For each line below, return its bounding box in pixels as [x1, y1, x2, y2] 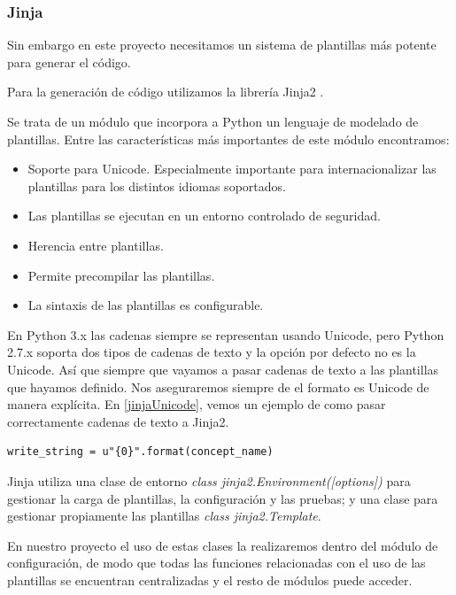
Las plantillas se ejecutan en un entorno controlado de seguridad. [27, 206, 381, 225]
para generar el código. [7, 52, 131, 71]
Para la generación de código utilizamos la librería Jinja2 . [7, 82, 324, 101]
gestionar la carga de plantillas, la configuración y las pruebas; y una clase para [7, 489, 438, 507]
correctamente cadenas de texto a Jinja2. [7, 412, 229, 430]
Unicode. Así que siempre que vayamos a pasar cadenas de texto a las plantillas [7, 359, 439, 378]
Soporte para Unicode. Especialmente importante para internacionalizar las [27, 159, 437, 178]
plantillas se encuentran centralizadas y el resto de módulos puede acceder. [7, 570, 413, 589]
